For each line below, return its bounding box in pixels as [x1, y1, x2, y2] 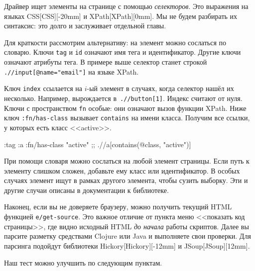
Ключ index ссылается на [4, 83, 82, 93]
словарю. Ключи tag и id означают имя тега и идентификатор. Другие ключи [4, 47, 241, 57]
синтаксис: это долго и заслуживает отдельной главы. [4, 20, 166, 31]
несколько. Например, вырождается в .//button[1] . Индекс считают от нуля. [4, 92, 243, 103]
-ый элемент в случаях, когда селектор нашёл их [87, 83, 234, 93]
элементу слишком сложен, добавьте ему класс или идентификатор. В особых [4, 165, 240, 176]
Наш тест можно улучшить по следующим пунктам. [4, 257, 162, 268]
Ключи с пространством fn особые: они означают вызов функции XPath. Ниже [4, 102, 247, 113]
